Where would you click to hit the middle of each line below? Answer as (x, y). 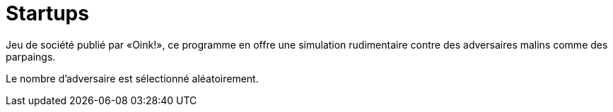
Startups (47, 13)
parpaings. (31, 56)
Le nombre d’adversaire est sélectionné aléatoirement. (132, 78)
